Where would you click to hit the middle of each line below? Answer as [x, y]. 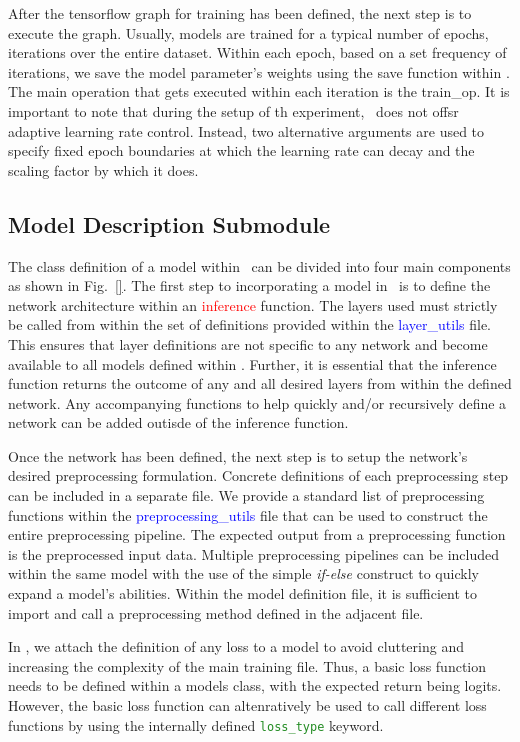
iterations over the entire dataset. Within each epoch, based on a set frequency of [257, 52]
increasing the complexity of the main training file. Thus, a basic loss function [247, 665]
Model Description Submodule [169, 223]
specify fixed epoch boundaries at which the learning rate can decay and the [241, 150]
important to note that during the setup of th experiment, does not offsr [233, 110]
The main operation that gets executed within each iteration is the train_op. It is [259, 91]
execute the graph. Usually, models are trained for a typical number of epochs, [248, 32]
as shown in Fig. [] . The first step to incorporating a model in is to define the [249, 285]
